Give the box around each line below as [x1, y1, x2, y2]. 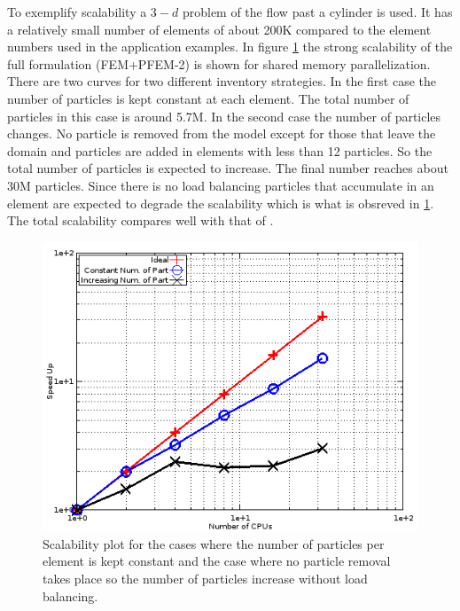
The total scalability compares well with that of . [7, 211, 274, 230]
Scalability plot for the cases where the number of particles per [43, 534, 385, 552]
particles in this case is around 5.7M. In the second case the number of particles [7, 106, 441, 125]
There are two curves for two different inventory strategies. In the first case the [7, 72, 437, 90]
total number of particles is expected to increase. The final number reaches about [7, 159, 448, 177]
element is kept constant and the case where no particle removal [43, 552, 391, 570]
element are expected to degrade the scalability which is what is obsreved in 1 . [7, 193, 434, 212]
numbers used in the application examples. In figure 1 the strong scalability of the [7, 37, 453, 56]
